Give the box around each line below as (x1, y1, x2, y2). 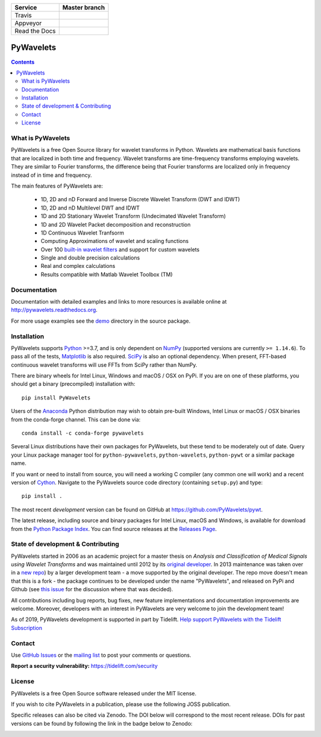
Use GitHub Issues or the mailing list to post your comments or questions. (11, 651, 191, 658)
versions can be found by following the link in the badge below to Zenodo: (11, 720, 193, 727)
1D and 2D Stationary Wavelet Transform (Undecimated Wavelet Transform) (40, 213, 226, 220)
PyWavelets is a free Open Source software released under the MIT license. (11, 689, 197, 697)
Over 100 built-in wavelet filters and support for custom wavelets (40, 246, 200, 253)
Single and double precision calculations (40, 254, 140, 261)
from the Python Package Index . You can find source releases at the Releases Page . (11, 525, 217, 532)
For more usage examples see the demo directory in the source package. (11, 317, 191, 324)
